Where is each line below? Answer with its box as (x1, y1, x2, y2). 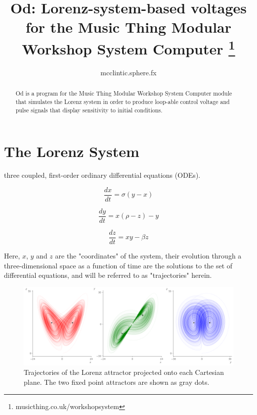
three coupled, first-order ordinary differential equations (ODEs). (4, 170, 201, 180)
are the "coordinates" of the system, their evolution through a (55, 250, 242, 260)
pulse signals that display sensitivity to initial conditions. (15, 105, 163, 114)
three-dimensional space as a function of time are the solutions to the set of (4, 260, 233, 270)
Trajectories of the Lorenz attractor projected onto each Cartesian (24, 367, 224, 377)
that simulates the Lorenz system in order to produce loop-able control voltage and (15, 97, 230, 105)
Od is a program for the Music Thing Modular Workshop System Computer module (15, 89, 232, 98)
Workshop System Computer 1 (22, 36, 235, 58)
